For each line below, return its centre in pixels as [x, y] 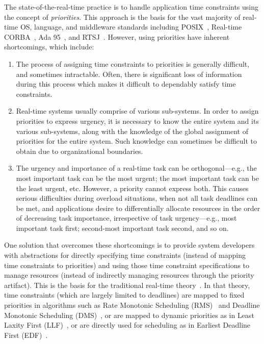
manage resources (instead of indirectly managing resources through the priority [129, 275]
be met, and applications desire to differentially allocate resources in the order [138, 208]
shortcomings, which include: [49, 47]
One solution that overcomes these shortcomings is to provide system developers [129, 245]
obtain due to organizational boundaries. [80, 151]
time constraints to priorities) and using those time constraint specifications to [127, 265]
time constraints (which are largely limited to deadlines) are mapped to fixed [124, 295]
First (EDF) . [26, 335]
